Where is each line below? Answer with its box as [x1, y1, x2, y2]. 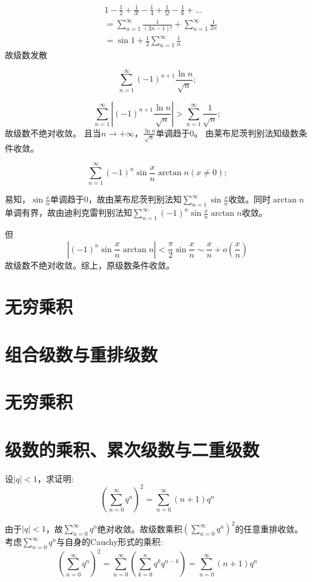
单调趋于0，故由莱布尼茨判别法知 [50, 193, 182, 206]
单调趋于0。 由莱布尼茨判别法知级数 [156, 126, 299, 139]
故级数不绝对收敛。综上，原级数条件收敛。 [5, 258, 174, 271]
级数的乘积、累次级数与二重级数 [5, 436, 260, 461]
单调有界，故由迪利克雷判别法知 [5, 206, 132, 219]
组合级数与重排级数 [5, 341, 158, 366]
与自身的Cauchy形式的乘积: [56, 535, 163, 548]
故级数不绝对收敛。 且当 [5, 126, 101, 139]
